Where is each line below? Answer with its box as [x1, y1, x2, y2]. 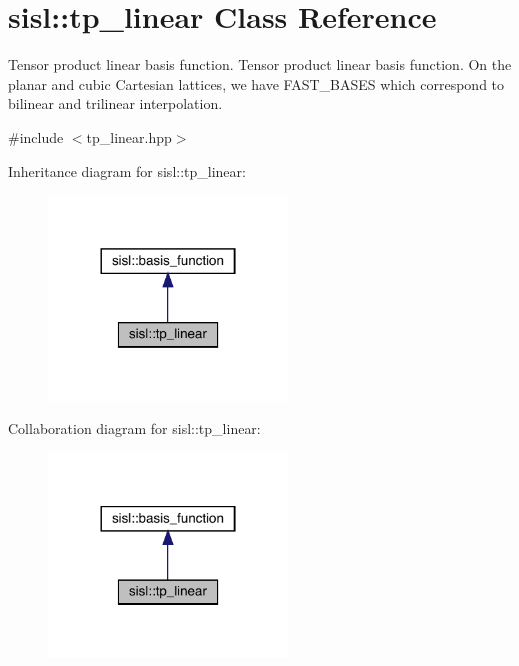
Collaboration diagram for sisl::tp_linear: [8, 418, 261, 439]
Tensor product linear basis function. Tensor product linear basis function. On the [8, 54, 512, 75]
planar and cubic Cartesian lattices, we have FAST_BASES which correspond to [8, 73, 505, 94]
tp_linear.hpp [86, 126, 172, 147]
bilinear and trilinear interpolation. [8, 93, 223, 114]
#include [8, 126, 64, 147]
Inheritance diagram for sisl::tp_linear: [8, 160, 246, 181]
